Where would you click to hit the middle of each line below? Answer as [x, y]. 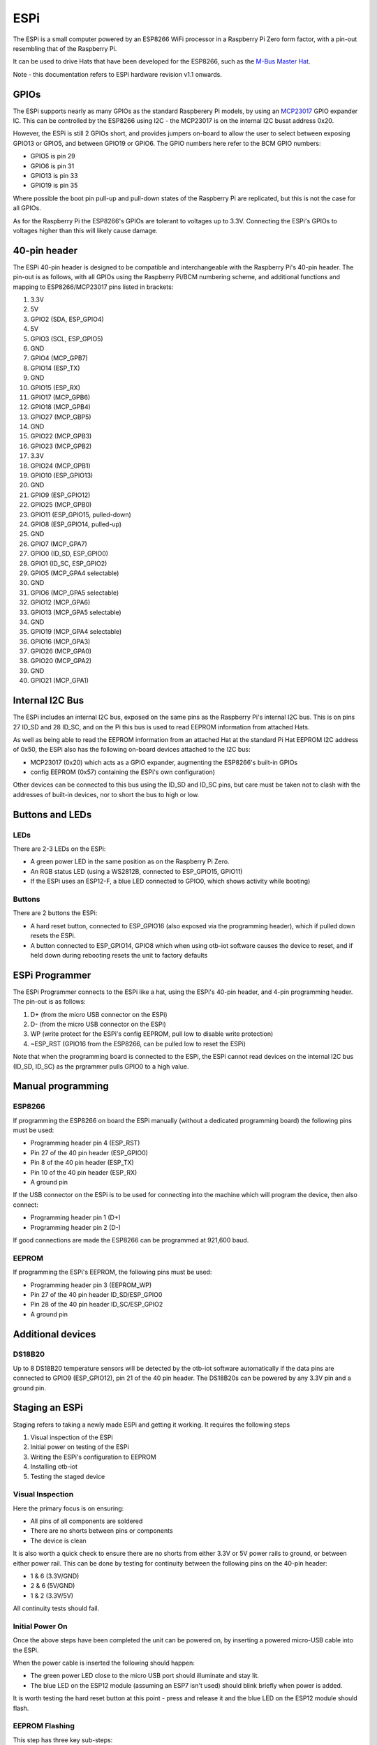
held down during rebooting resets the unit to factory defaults [119, 955]
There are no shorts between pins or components [102, 1531]
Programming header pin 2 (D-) [76, 1227]
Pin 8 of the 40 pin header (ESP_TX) [82, 1163]
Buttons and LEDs [52, 814]
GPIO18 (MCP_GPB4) [60, 407]
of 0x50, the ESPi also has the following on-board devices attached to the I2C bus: [132, 750]
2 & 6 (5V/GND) [53, 1586]
